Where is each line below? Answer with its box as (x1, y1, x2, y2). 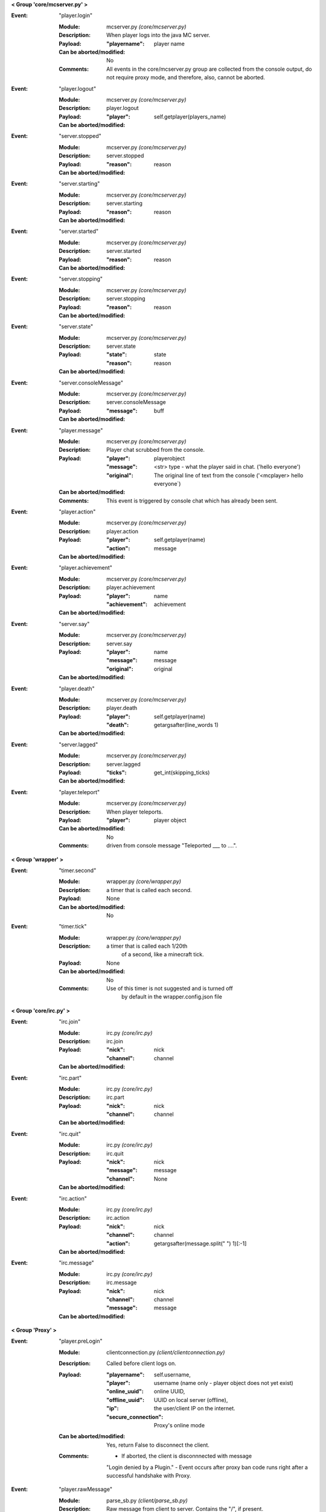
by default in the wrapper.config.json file (121, 993, 223, 1000)
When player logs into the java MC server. (106, 31, 211, 39)
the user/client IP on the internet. (154, 1405, 235, 1412)
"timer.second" (59, 867, 97, 874)
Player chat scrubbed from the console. (106, 446, 205, 454)
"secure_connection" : (106, 1413, 164, 1421)
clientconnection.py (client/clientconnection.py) (106, 1349, 225, 1356)
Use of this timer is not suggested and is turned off (106, 985, 233, 992)
